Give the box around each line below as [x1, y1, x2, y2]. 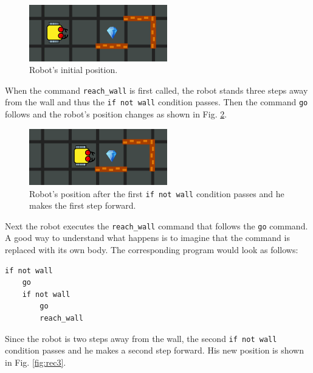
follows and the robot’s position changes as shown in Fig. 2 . [5, 108, 227, 120]
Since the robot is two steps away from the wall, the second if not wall [5, 332, 277, 344]
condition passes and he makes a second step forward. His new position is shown [5, 344, 304, 357]
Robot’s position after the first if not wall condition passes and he [29, 187, 284, 200]
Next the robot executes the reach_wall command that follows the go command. [5, 219, 308, 232]
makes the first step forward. [29, 199, 136, 212]
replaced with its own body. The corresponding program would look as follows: [5, 243, 298, 256]
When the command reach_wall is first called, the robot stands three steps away [5, 83, 308, 96]
